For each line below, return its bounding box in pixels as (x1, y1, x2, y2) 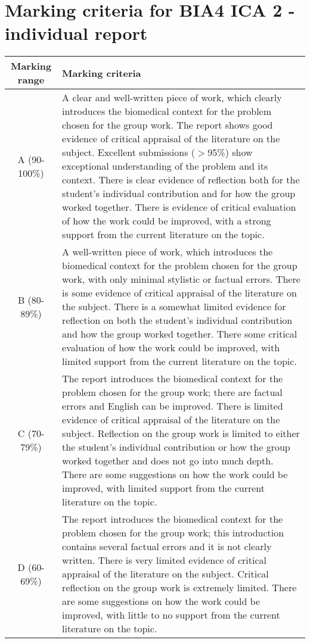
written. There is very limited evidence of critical (62, 553, 267, 567)
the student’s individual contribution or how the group (62, 440, 290, 454)
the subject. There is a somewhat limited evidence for (62, 299, 286, 314)
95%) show (207, 145, 253, 160)
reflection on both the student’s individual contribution (62, 313, 293, 327)
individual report (5, 21, 148, 45)
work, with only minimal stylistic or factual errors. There (62, 272, 300, 286)
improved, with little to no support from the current (62, 608, 280, 622)
